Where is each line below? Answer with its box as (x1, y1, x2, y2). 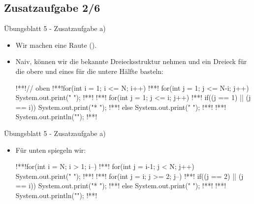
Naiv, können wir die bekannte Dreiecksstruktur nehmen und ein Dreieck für (15, 56, 247, 67)
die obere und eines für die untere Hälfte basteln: (15, 66, 163, 76)
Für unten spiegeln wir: (15, 144, 86, 155)
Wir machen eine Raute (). (15, 39, 97, 50)
